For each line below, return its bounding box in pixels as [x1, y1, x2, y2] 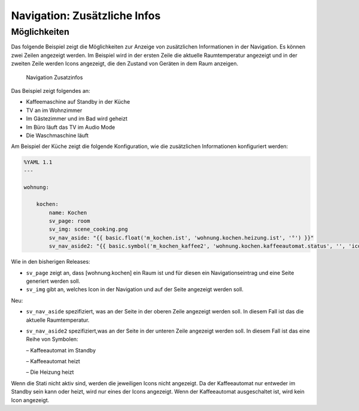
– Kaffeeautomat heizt [26, 358, 80, 365]
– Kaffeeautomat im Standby [26, 346, 96, 353]
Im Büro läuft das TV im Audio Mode [26, 123, 115, 131]
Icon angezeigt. [11, 396, 50, 404]
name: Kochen [48, 209, 87, 216]
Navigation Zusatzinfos [26, 74, 83, 81]
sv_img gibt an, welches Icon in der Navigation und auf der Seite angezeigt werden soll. [26, 286, 244, 293]
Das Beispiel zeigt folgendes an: [11, 87, 90, 94]
